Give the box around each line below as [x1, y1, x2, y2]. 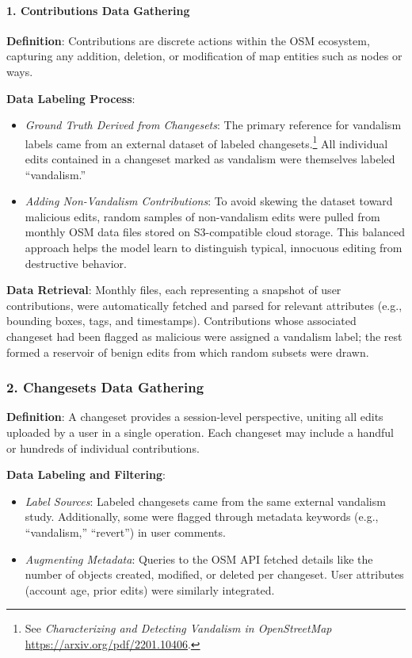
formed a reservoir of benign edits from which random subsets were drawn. [6, 343, 369, 360]
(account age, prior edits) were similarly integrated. [25, 581, 275, 598]
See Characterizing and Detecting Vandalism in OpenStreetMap [25, 620, 332, 637]
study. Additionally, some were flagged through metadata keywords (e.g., [25, 508, 379, 525]
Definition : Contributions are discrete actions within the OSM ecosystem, [6, 32, 370, 48]
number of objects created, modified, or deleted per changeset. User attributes [25, 566, 404, 583]
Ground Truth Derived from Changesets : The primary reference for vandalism [25, 117, 402, 133]
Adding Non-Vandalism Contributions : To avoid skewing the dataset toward [25, 193, 393, 209]
